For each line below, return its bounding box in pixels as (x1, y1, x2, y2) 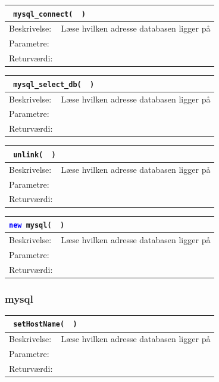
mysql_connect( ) (13, 10, 86, 18)
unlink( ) (13, 150, 56, 159)
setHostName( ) (13, 320, 77, 329)
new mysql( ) (9, 221, 65, 230)
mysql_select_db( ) (13, 80, 95, 89)
